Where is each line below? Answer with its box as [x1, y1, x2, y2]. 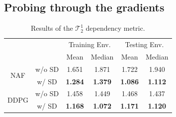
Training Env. [68, 39, 111, 50]
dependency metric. [86, 23, 145, 33]
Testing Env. [125, 39, 164, 50]
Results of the [30, 23, 73, 33]
